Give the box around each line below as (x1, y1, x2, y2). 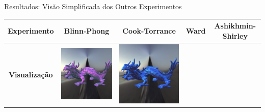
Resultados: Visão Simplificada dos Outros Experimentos (4, 1, 182, 11)
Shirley (222, 30, 248, 41)
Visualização (8, 69, 53, 80)
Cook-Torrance (122, 25, 176, 36)
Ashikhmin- (214, 20, 256, 31)
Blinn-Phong (64, 25, 110, 36)
